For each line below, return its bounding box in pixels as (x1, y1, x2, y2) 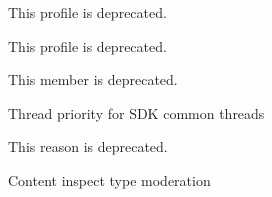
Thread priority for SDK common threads (8, 102, 265, 123)
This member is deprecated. (8, 69, 178, 90)
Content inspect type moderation (8, 169, 211, 190)
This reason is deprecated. (8, 136, 168, 157)
